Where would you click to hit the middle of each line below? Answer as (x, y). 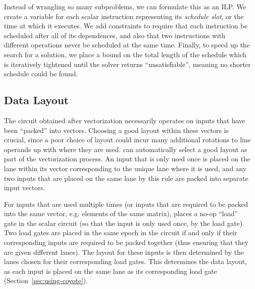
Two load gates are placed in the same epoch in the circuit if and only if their (121, 233)
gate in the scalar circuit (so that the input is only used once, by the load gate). (124, 223)
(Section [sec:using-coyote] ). (46, 280)
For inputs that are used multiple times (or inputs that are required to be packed (126, 204)
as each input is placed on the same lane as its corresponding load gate (111, 271)
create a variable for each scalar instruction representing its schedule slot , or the (124, 16)
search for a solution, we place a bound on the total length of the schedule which (125, 54)
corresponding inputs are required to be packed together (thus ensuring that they (126, 242)
